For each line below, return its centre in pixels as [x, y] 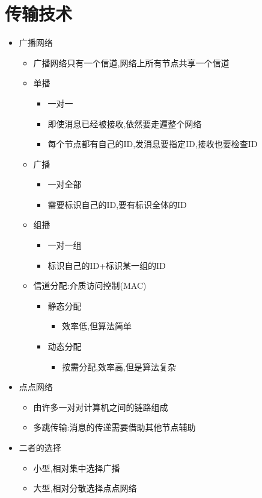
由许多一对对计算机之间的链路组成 [101, 407]
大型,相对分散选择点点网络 [85, 488]
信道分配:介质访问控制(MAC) [90, 285]
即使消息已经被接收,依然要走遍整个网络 [125, 123]
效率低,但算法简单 [97, 326]
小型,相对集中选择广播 [77, 468]
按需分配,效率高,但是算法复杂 [119, 366]
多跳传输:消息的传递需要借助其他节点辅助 [114, 427]
